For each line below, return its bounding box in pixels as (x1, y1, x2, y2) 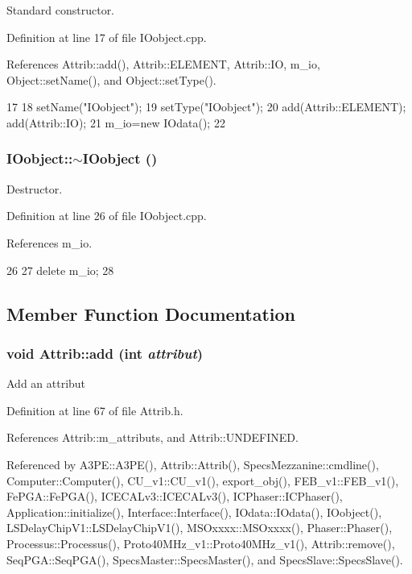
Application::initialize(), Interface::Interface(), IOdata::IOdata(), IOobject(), (6, 503, 382, 520)
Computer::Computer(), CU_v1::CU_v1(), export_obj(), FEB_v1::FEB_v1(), (6, 472, 399, 489)
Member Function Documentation (6, 301, 296, 326)
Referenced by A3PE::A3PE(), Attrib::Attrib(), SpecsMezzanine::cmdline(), (6, 455, 379, 472)
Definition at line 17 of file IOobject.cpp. (6, 28, 207, 45)
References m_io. (6, 234, 93, 251)
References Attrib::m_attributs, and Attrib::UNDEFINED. (6, 429, 299, 446)
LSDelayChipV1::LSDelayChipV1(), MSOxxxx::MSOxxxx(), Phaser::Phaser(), (6, 519, 393, 536)
